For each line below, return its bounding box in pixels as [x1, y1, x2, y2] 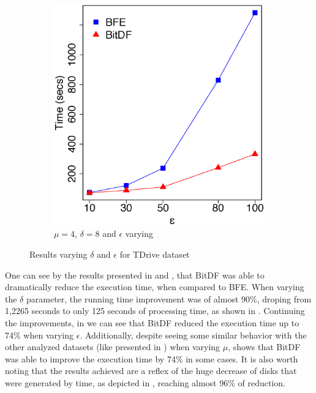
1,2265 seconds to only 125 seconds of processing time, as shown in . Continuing [5, 304, 305, 317]
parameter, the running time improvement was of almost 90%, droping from [26, 292, 312, 305]
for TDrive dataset [119, 247, 190, 260]
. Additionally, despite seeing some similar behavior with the [80, 328, 307, 341]
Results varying [29, 247, 88, 260]
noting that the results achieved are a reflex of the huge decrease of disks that [5, 364, 297, 377]
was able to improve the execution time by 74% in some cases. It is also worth [5, 352, 298, 365]
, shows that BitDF [228, 340, 301, 353]
